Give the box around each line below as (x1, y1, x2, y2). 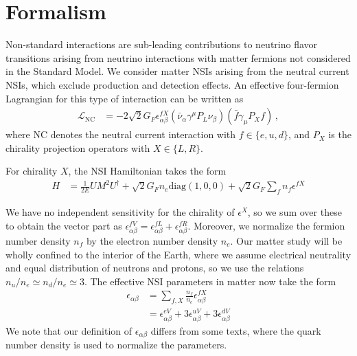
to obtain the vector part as (5, 218, 122, 232)
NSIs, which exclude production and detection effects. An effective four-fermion (5, 77, 339, 91)
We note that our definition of (5, 323, 133, 337)
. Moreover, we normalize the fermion (187, 218, 345, 232)
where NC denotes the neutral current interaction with (5, 127, 236, 142)
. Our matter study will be (230, 233, 343, 247)
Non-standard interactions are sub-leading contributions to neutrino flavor (5, 37, 318, 52)
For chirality (5, 164, 58, 178)
